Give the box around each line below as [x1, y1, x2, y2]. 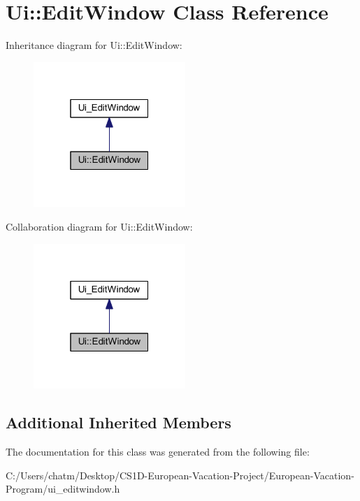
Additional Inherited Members [6, 412, 231, 433]
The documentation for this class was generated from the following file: [6, 444, 310, 459]
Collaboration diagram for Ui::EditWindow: [6, 219, 193, 234]
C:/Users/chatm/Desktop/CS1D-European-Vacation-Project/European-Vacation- [6, 467, 354, 482]
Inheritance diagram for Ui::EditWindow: [6, 38, 182, 52]
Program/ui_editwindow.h [6, 481, 120, 496]
